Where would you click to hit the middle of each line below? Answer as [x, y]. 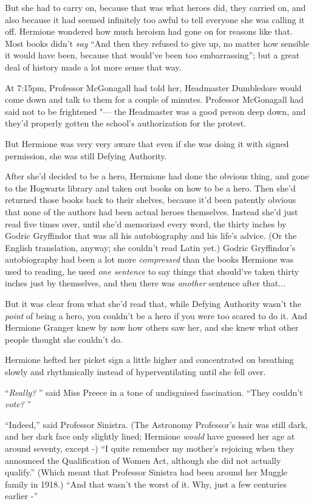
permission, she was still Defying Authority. [86, 155]
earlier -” [22, 496]
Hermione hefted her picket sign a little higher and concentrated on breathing [149, 360]
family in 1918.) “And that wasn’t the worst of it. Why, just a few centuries [146, 484]
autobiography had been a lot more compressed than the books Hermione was [149, 259]
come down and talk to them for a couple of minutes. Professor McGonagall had [154, 99]
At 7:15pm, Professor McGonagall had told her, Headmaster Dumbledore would [153, 87]
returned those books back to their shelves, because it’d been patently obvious [151, 200]
